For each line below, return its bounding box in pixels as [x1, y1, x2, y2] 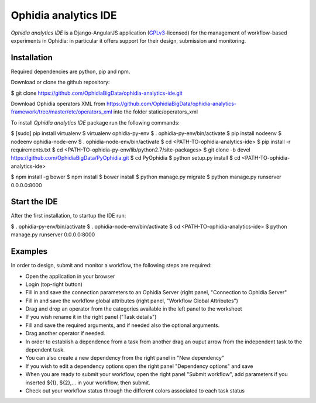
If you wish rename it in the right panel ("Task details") [25, 314, 157, 321]
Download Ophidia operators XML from [11, 100, 105, 108]
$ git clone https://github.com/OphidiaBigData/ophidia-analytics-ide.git [11, 89, 183, 97]
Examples [11, 246, 48, 257]
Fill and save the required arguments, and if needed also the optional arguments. [25, 322, 220, 329]
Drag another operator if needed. [25, 330, 105, 337]
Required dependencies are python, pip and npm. [11, 68, 130, 75]
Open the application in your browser [25, 273, 115, 280]
